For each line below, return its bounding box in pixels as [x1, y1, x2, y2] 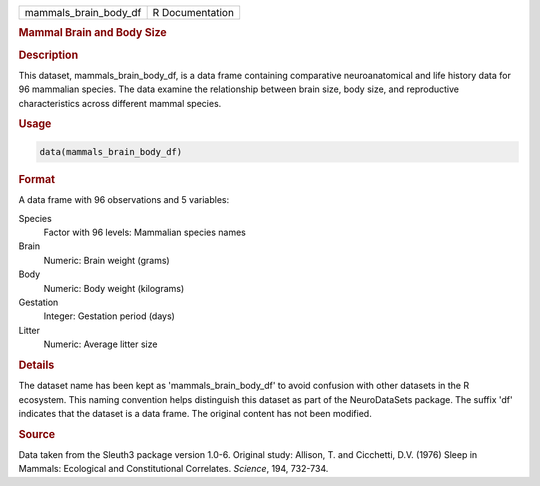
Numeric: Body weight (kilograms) [43, 282, 185, 294]
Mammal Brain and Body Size [18, 26, 167, 40]
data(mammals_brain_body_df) [39, 146, 183, 157]
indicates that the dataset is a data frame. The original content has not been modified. [18, 407, 372, 419]
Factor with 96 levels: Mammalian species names [43, 226, 247, 238]
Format [18, 172, 55, 186]
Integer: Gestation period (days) [43, 310, 175, 322]
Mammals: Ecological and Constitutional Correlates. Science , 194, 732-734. [18, 463, 329, 475]
